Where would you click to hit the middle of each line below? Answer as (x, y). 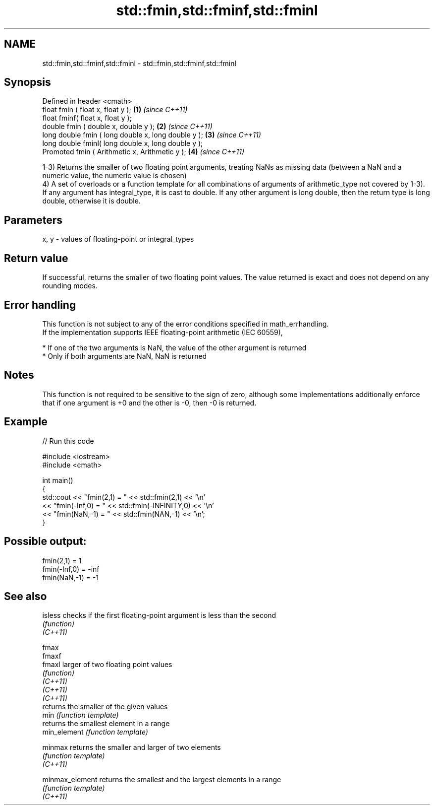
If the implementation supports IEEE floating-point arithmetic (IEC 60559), (163, 332)
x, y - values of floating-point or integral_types (118, 239)
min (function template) (81, 715)
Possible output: (45, 541)
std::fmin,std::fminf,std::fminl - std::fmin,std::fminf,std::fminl (139, 63)
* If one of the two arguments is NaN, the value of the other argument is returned (174, 347)
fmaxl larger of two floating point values (107, 665)
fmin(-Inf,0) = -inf (71, 569)
